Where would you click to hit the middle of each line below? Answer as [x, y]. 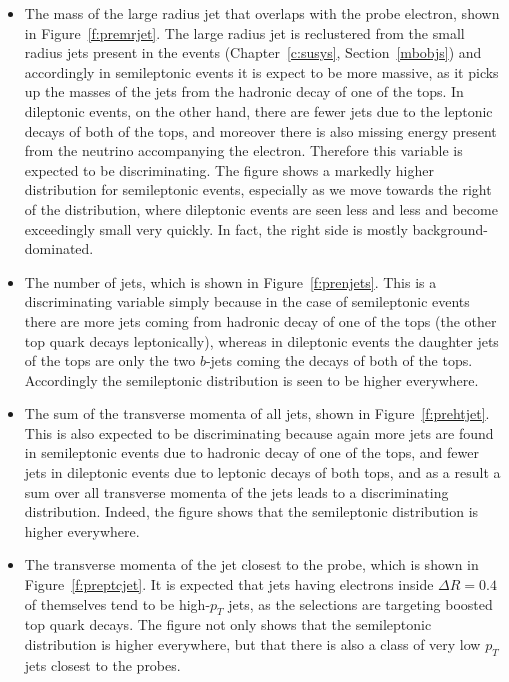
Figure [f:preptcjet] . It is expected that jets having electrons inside [229, 584]
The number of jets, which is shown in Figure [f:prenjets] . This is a [230, 281]
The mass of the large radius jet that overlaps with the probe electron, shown [262, 13]
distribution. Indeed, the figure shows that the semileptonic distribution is [251, 511]
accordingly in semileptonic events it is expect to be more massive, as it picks [261, 71]
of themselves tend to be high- [117, 603]
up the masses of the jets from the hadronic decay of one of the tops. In [244, 91]
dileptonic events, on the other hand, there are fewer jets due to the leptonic [258, 110]
